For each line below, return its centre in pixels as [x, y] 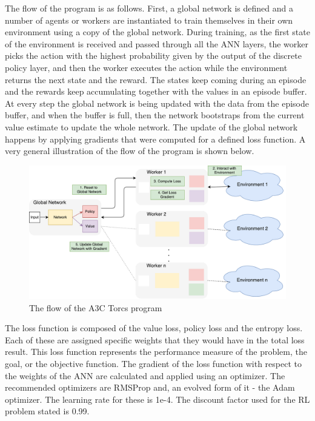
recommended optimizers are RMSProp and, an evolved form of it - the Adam [150, 387]
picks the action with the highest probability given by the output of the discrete [153, 56]
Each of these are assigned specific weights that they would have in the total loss [155, 339]
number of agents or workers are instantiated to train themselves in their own [149, 20]
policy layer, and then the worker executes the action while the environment [146, 67]
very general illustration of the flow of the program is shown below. [130, 151]
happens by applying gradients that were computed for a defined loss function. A [155, 139]
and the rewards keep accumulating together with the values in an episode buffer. [156, 91]
